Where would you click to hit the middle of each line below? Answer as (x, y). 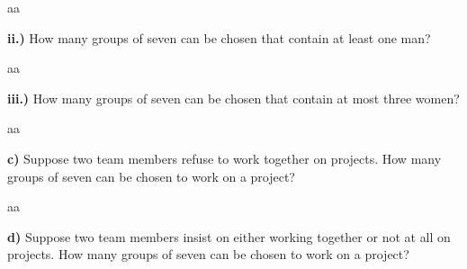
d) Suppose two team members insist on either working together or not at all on (229, 236)
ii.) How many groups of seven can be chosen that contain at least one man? (219, 37)
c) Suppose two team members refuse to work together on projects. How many (225, 158)
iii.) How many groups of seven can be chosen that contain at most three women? (233, 98)
